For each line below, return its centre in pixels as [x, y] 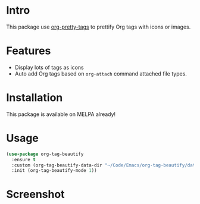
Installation [35, 98]
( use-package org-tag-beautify [45, 154]
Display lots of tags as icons [49, 67]
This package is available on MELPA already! [61, 114]
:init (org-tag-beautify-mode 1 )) [54, 171]
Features [29, 51]
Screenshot [35, 194]
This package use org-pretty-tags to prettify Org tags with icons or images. [99, 27]
